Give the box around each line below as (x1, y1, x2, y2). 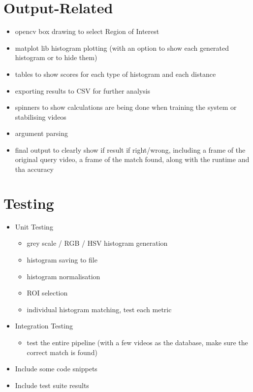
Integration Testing (15, 321, 73, 331)
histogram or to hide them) (15, 52, 97, 63)
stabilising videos (15, 111, 66, 122)
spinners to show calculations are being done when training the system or (15, 102, 237, 112)
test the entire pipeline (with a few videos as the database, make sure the (27, 337, 248, 347)
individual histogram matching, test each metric (27, 304, 172, 314)
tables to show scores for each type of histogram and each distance (15, 68, 216, 79)
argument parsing (15, 128, 68, 138)
